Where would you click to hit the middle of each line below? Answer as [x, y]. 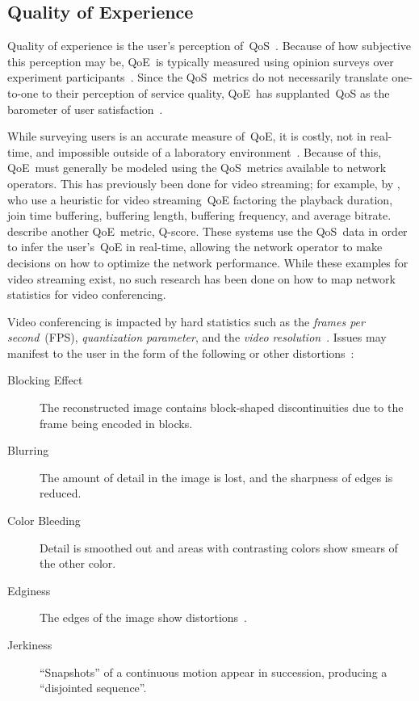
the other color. [78, 563]
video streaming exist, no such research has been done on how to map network [201, 278]
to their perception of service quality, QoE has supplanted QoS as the [216, 92]
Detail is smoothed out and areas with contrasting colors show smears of [219, 547]
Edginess [29, 590]
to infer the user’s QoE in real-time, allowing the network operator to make [195, 247]
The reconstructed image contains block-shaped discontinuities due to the [222, 407]
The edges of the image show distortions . [143, 617]
